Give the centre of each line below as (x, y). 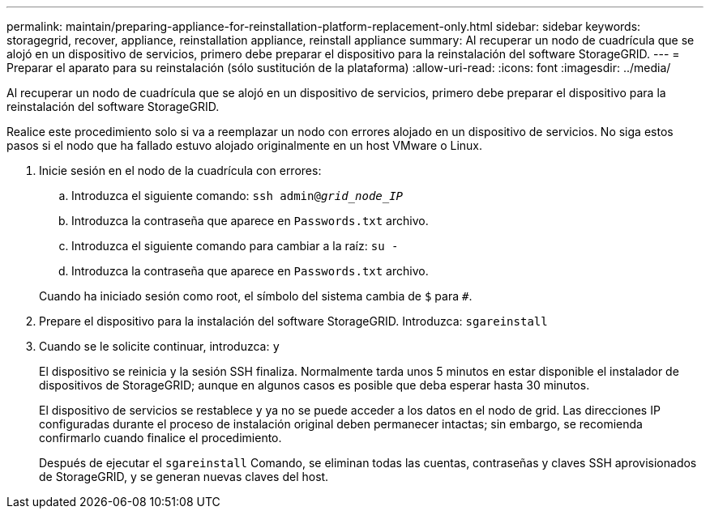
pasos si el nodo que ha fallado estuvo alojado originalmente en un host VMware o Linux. (244, 145)
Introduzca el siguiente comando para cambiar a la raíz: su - (235, 246)
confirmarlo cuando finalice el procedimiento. (160, 438)
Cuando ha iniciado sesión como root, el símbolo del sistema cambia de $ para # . (256, 296)
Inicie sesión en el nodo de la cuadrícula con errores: (180, 170)
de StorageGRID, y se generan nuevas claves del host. (184, 477)
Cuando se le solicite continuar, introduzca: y (159, 346)
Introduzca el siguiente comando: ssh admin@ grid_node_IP (237, 196)
